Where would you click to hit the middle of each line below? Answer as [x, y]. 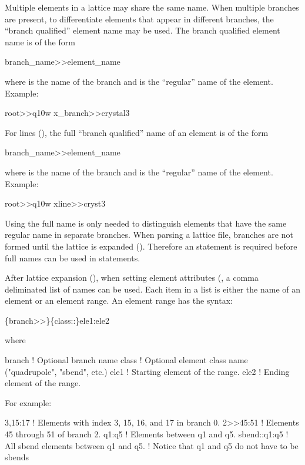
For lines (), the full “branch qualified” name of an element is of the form [137, 132]
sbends [17, 457]
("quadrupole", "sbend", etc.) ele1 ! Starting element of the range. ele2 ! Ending [147, 371]
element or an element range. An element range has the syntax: [119, 300]
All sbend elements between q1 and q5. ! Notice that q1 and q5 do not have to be [152, 445]
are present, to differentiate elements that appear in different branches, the [139, 19]
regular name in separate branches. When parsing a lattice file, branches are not [149, 235]
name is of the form [40, 41]
